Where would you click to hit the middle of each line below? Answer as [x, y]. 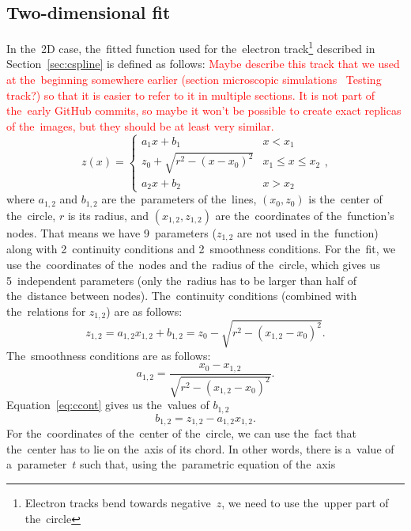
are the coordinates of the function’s [305, 215]
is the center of [345, 199]
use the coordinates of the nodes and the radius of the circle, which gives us [194, 264]
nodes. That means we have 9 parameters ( [111, 232]
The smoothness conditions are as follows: [109, 355]
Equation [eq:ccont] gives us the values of [108, 405]
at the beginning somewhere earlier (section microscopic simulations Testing [194, 80]
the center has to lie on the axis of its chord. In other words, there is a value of [200, 448]
